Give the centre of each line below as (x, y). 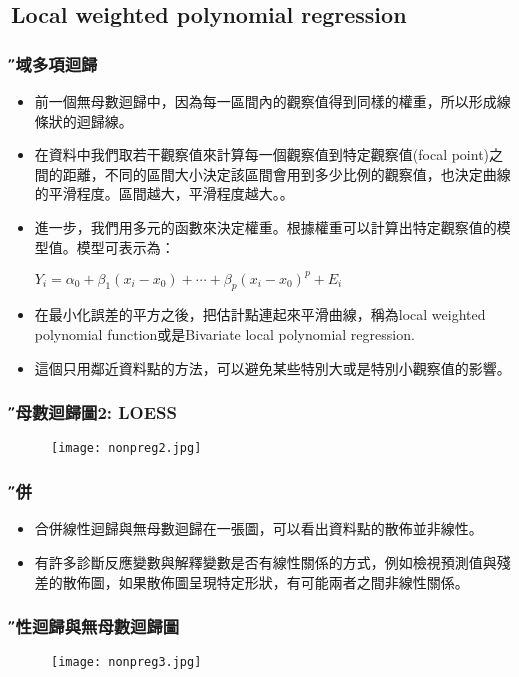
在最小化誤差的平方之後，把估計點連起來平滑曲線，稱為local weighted (260, 314)
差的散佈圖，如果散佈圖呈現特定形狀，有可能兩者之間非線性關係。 (251, 581)
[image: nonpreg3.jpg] (126, 662)
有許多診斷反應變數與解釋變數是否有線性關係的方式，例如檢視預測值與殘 (272, 561)
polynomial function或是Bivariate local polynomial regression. (224, 334)
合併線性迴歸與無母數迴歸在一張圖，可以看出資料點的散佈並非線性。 (258, 528)
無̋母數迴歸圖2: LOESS (94, 412)
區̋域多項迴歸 (54, 63)
